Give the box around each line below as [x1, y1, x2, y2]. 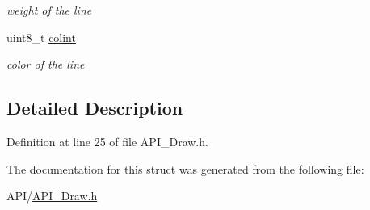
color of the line [6, 56, 85, 73]
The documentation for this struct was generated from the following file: [6, 160, 364, 177]
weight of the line [6, 2, 92, 18]
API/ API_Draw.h [6, 187, 98, 204]
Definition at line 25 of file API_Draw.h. [6, 132, 208, 149]
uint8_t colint [6, 28, 76, 45]
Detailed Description [6, 95, 183, 120]
